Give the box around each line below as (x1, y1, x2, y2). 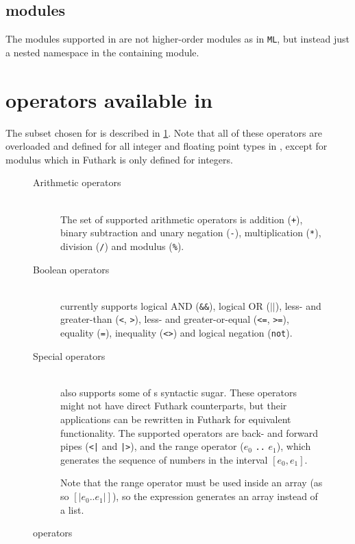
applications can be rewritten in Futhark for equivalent (60, 412, 291, 427)
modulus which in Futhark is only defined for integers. (5, 152, 233, 166)
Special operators (33, 348, 106, 363)
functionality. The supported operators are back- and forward (60, 425, 319, 440)
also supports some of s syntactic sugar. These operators (60, 385, 297, 399)
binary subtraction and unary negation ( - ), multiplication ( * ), (60, 225, 321, 240)
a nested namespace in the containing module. (5, 45, 199, 59)
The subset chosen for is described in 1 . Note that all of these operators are (5, 125, 322, 139)
